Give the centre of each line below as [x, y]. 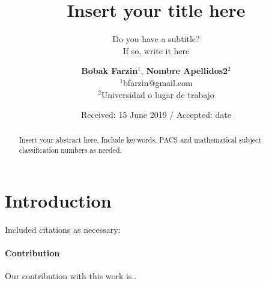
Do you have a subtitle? [156, 39]
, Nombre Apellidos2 [184, 71]
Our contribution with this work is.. [71, 276]
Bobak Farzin [110, 71]
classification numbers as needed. [70, 150]
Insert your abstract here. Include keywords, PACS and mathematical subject [140, 140]
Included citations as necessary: [63, 229]
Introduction [58, 200]
